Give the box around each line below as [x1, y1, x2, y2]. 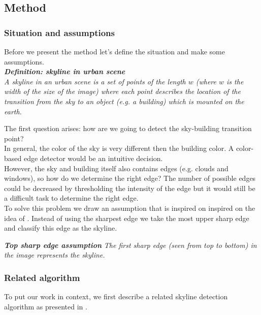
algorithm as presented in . [4, 301, 87, 311]
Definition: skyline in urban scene [4, 66, 125, 77]
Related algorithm [4, 271, 80, 283]
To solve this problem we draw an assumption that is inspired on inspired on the [4, 202, 255, 213]
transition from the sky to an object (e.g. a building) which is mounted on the [4, 96, 244, 106]
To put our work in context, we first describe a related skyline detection [4, 291, 228, 302]
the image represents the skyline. [4, 249, 105, 260]
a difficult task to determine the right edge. [4, 193, 139, 203]
